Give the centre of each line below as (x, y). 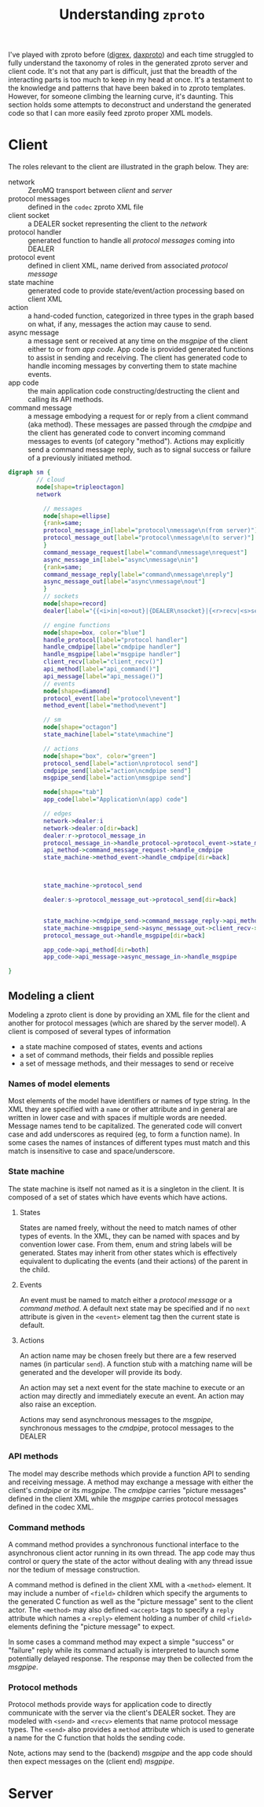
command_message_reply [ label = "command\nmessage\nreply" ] (138, 575)
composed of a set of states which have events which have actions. (118, 1197)
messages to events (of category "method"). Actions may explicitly (136, 442)
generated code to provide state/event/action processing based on (136, 291)
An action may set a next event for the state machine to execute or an (132, 1388)
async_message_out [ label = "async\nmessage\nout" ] (124, 582)
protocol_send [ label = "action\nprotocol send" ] (121, 763)
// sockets (61, 597)
